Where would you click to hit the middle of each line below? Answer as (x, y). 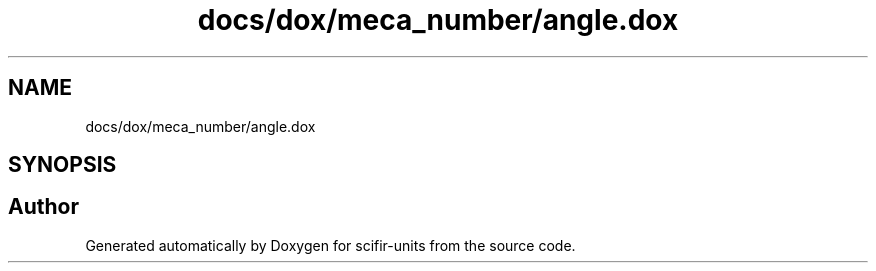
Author (43, 207)
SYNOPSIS (62, 165)
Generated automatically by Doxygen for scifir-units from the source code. (330, 245)
